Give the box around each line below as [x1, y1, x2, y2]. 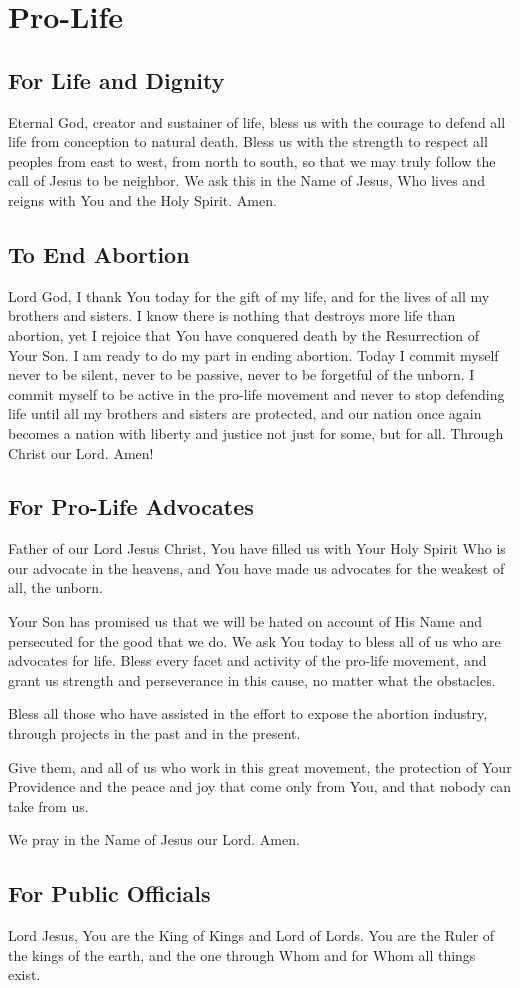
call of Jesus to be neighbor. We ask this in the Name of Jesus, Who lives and [8, 170, 485, 191]
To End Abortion [8, 238, 190, 269]
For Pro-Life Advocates [8, 491, 254, 522]
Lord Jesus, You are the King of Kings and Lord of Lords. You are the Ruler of [8, 925, 495, 946]
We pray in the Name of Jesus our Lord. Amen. [8, 829, 300, 850]
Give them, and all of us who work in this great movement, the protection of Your [8, 756, 512, 777]
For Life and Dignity [8, 64, 225, 95]
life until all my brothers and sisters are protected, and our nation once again [8, 403, 482, 424]
